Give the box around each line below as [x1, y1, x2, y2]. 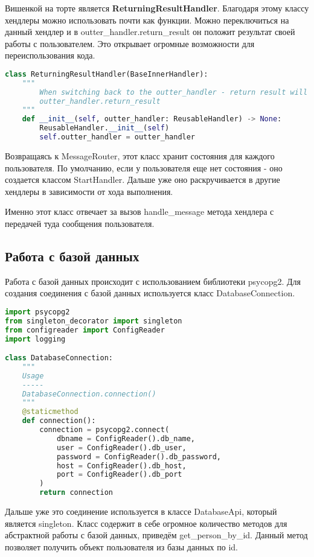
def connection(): [22, 416, 96, 425]
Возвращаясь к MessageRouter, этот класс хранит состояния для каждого [5, 149, 275, 162]
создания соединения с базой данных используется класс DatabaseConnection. [5, 287, 295, 299]
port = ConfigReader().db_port [56, 470, 182, 479]
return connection [39, 488, 113, 497]
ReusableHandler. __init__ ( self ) [39, 124, 170, 133]
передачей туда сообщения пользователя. [5, 217, 155, 229]
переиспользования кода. [5, 49, 95, 62]
